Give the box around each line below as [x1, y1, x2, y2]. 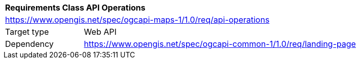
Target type [5, 27, 49, 37]
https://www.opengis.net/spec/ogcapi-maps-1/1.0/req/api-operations [5, 15, 270, 25]
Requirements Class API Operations [5, 3, 146, 13]
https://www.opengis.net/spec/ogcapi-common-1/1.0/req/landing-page [84, 39, 356, 49]
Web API [84, 27, 117, 37]
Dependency [5, 39, 54, 49]
